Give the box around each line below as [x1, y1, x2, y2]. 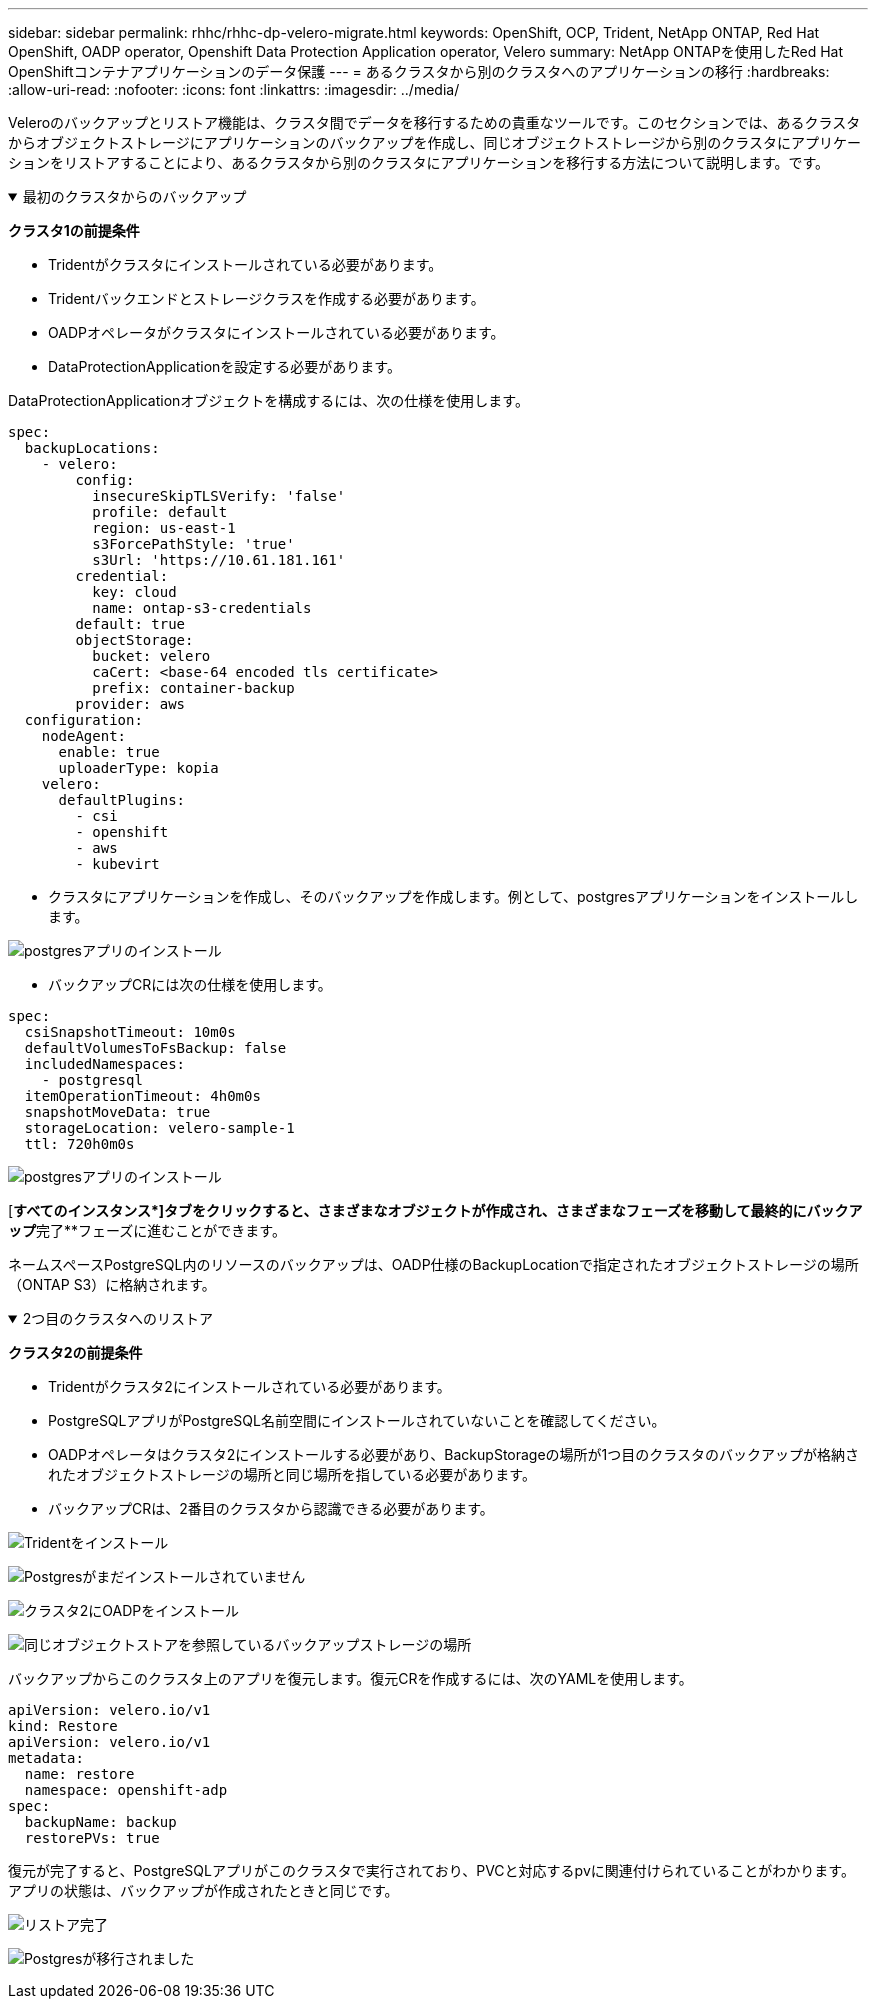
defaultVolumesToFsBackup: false [24, 1040, 287, 1056]
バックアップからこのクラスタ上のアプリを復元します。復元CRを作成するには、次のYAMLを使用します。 [8, 1670, 693, 1687]
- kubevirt [75, 856, 160, 872]
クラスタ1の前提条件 [8, 222, 140, 239]
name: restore [24, 1766, 135, 1782]
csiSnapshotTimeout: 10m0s [24, 1024, 236, 1040]
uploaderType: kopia [58, 760, 219, 776]
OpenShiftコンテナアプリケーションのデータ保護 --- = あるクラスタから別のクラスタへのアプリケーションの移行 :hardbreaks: [8, 63, 830, 80]
